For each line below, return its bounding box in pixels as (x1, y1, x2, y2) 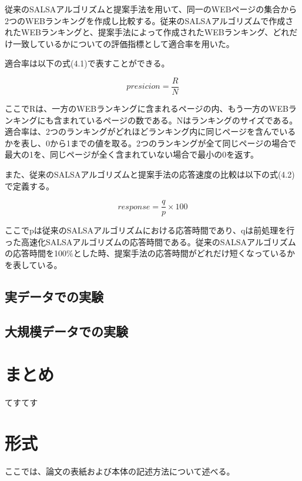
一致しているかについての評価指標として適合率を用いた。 (12, 37, 234, 49)
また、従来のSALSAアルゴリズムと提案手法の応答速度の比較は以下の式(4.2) (5, 168, 295, 180)
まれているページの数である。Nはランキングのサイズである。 (62, 113, 298, 126)
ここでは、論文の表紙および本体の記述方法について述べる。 (5, 465, 235, 477)
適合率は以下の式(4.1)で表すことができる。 (5, 57, 170, 69)
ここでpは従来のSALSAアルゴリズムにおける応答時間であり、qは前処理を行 (5, 224, 295, 236)
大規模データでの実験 (5, 322, 128, 340)
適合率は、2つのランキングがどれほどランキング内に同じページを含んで (5, 125, 280, 138)
